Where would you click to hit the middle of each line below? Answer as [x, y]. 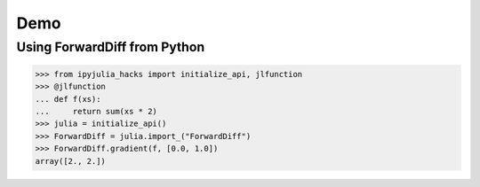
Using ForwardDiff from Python [111, 47]
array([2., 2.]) [71, 161]
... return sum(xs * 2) [96, 111]
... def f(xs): [68, 99]
